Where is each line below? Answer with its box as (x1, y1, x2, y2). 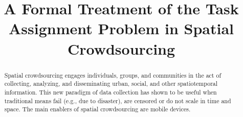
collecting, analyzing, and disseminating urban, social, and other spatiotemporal (4, 79, 218, 88)
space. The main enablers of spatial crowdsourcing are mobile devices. (4, 105, 191, 113)
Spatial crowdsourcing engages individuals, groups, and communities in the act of (4, 71, 222, 79)
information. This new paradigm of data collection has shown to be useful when (4, 87, 217, 96)
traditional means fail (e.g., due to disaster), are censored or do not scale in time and (4, 96, 231, 105)
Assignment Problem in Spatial (8, 18, 234, 39)
